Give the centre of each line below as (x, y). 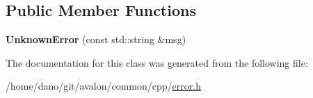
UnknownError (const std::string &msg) (96, 39)
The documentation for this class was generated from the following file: (157, 62)
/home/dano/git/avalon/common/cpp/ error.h (103, 86)
